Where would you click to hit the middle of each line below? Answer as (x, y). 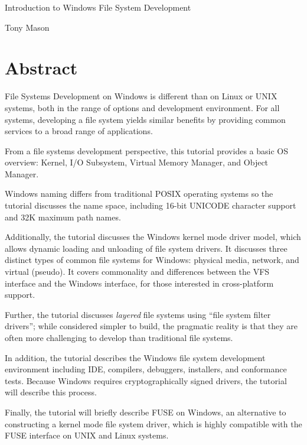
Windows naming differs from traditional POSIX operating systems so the (139, 194)
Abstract (41, 68)
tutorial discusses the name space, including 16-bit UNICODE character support (151, 205)
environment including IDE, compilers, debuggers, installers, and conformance (146, 369)
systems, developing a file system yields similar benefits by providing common (145, 119)
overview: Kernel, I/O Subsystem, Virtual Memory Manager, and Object (137, 162)
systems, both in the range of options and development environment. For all (142, 107)
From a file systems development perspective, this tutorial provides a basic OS (146, 150)
